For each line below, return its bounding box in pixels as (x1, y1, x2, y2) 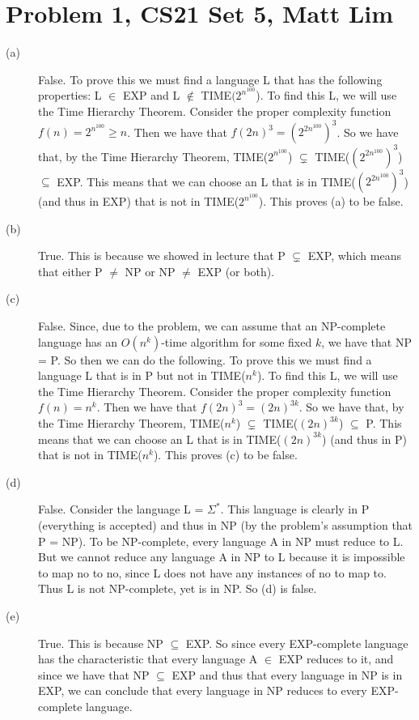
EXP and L (122, 87, 180, 104)
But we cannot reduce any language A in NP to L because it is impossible (38, 548, 405, 565)
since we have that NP (38, 666, 150, 683)
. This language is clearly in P (220, 501, 370, 518)
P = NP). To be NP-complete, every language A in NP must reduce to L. (38, 532, 404, 549)
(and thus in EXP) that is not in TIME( (38, 193, 239, 210)
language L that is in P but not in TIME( (38, 367, 246, 384)
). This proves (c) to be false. (153, 446, 298, 463)
